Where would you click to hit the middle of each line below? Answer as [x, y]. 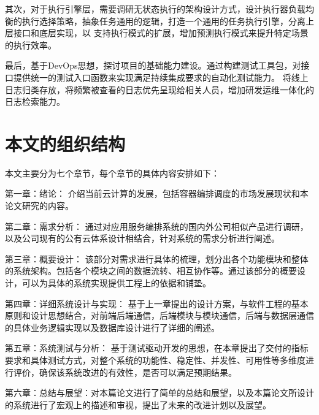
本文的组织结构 [65, 143]
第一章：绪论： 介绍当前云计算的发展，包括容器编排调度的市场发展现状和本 [157, 193]
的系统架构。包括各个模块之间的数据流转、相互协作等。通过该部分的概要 [151, 271]
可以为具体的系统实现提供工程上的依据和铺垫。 [116, 283]
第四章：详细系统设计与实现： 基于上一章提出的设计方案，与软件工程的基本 [157, 303]
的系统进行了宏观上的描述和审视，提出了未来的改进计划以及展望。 [138, 404]
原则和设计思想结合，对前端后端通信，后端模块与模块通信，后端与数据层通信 [159, 315]
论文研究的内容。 [39, 206]
